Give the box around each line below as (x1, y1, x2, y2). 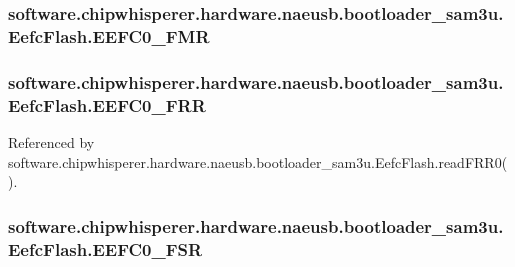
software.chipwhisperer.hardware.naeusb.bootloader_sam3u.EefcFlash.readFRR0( (8, 151, 508, 172)
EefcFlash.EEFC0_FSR (8, 236, 203, 261)
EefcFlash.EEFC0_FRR (8, 92, 206, 117)
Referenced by (8, 131, 95, 152)
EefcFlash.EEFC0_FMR (8, 23, 210, 48)
